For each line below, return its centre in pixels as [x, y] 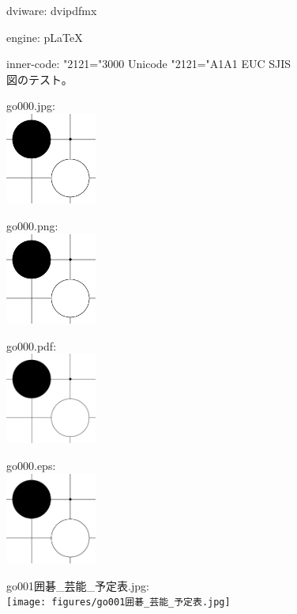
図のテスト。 [39, 79]
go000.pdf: [32, 345]
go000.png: [32, 225]
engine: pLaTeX [45, 37]
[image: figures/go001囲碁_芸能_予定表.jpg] [118, 603]
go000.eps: [31, 466]
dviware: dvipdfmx [52, 10]
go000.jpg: [31, 106]
